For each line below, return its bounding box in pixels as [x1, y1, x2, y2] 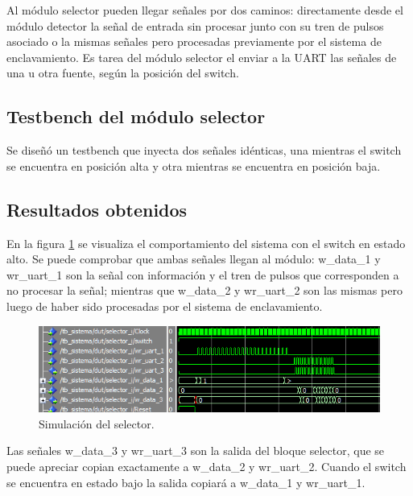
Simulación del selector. [39, 415, 155, 432]
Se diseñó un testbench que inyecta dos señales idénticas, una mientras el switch [6, 142, 402, 159]
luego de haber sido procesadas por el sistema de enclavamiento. [6, 297, 323, 314]
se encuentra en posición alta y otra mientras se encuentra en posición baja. [6, 157, 381, 174]
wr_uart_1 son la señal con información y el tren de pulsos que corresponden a [6, 266, 399, 283]
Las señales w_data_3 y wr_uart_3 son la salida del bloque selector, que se [6, 442, 385, 459]
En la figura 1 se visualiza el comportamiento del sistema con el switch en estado [6, 234, 406, 251]
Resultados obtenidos [6, 196, 188, 221]
